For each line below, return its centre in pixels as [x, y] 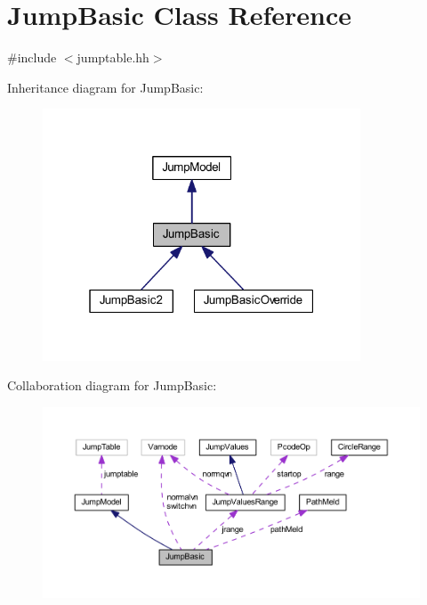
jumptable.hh [113, 57]
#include [32, 57]
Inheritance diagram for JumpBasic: [105, 87]
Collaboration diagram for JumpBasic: [112, 385]
